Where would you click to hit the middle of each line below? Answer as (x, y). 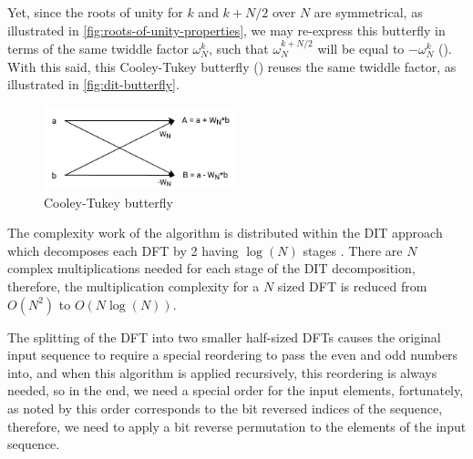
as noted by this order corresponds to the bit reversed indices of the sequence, (225, 408)
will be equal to (361, 48)
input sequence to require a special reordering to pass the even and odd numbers (233, 355)
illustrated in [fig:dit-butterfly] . (93, 84)
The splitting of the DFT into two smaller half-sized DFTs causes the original (224, 337)
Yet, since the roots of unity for (95, 12)
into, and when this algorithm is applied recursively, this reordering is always (222, 372)
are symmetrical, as (368, 12)
